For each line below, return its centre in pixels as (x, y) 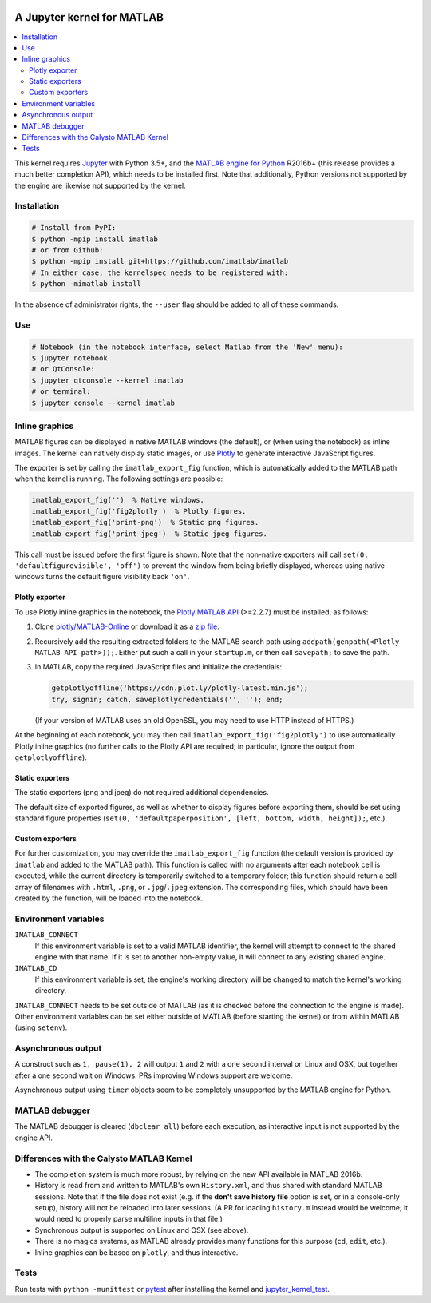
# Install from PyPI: (74, 228)
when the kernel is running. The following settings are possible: (119, 479)
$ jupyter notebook (69, 358)
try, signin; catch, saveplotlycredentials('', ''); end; (167, 699)
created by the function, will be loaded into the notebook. (109, 898)
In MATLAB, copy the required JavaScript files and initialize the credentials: (158, 667)
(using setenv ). (41, 1027)
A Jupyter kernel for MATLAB (89, 17)
